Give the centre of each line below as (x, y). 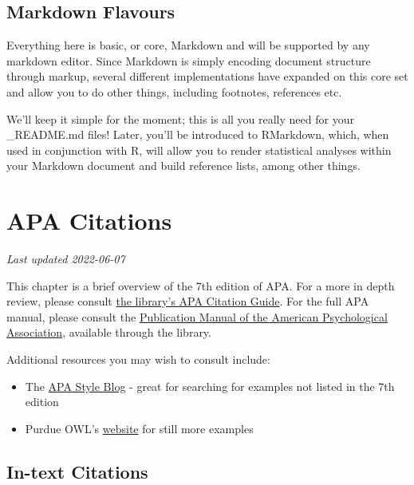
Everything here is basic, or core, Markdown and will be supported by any (188, 45)
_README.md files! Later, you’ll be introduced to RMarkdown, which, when (198, 134)
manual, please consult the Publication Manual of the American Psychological (197, 316)
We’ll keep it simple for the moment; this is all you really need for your (180, 118)
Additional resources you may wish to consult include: (138, 359)
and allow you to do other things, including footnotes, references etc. (174, 91)
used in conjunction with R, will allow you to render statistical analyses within (199, 150)
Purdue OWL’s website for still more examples (139, 428)
